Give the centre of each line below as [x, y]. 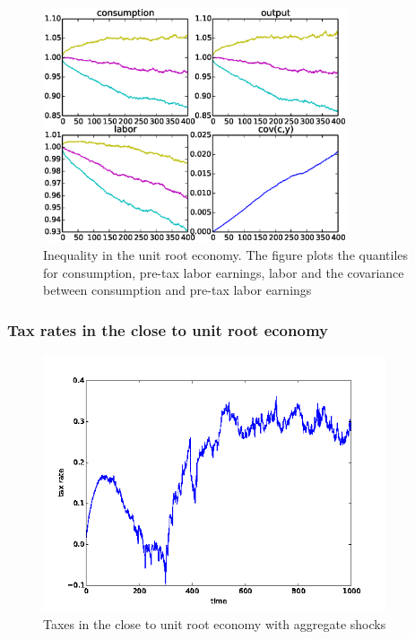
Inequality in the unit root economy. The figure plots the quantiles [226, 254]
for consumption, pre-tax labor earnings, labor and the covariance [224, 272]
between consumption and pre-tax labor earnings [177, 290]
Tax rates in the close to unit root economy [168, 329]
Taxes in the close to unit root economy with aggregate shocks [215, 623]
